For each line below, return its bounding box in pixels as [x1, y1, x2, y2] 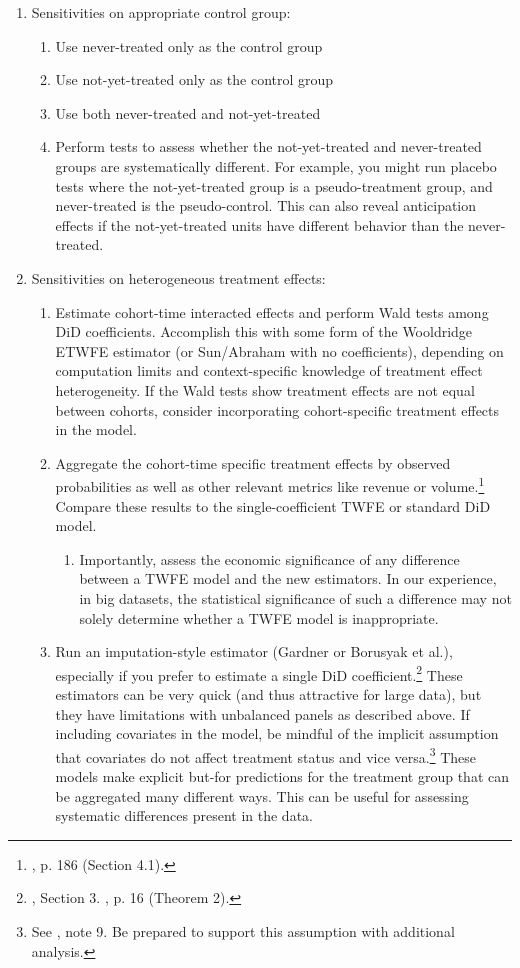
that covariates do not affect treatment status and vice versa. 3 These [55, 743, 477, 767]
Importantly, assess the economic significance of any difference [79, 548, 460, 569]
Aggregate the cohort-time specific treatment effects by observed [55, 452, 451, 473]
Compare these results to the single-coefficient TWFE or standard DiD [55, 495, 491, 516]
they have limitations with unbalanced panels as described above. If [55, 703, 470, 724]
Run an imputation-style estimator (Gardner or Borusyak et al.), [55, 641, 453, 662]
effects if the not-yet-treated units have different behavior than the [55, 214, 464, 235]
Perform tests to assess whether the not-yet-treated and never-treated [55, 136, 482, 157]
